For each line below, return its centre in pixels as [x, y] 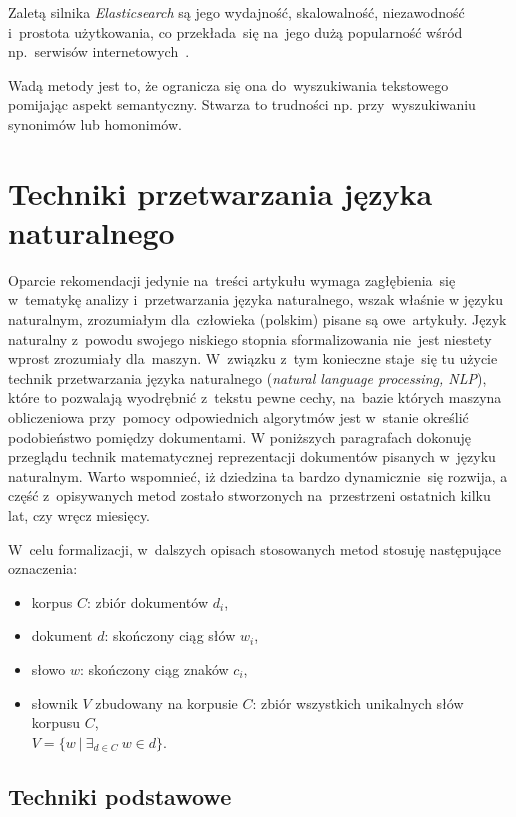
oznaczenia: [43, 568]
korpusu [56, 722]
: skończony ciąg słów [170, 635]
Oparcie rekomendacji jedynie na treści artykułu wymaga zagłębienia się [232, 279]
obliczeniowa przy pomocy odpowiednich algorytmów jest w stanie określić [238, 417]
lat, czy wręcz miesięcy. [79, 515]
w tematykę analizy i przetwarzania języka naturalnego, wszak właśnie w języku [255, 299]
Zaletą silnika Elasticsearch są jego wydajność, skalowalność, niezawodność [236, 12]
